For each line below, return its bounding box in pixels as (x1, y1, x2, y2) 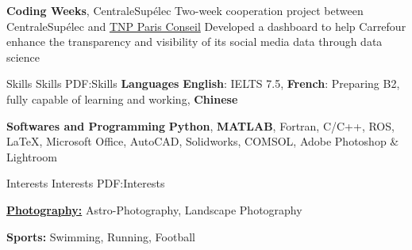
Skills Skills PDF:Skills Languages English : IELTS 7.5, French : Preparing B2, (6, 75, 400, 92)
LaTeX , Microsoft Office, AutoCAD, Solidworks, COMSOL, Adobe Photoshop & (6, 133, 399, 150)
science (6, 48, 40, 65)
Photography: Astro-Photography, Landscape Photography (6, 201, 302, 218)
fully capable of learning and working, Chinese (6, 90, 238, 107)
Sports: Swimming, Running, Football (6, 228, 195, 244)
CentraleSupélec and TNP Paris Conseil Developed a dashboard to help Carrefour (6, 17, 406, 34)
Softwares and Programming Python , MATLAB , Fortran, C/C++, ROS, (6, 117, 395, 134)
